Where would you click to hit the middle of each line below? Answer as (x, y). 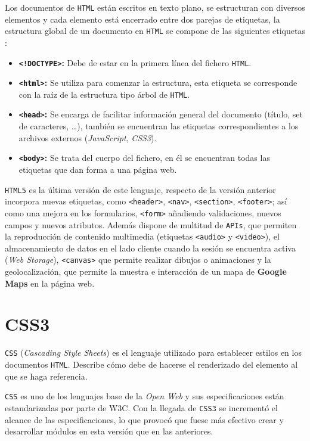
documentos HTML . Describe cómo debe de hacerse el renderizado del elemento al (151, 364)
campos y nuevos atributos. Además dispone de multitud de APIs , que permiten (151, 224)
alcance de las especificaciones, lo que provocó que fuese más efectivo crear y (144, 419)
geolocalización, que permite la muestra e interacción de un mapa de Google (146, 271)
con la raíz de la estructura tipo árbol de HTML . (104, 94)
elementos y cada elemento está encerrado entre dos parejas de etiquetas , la (142, 19)
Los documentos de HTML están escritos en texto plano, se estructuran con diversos (155, 7)
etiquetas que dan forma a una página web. (98, 169)
